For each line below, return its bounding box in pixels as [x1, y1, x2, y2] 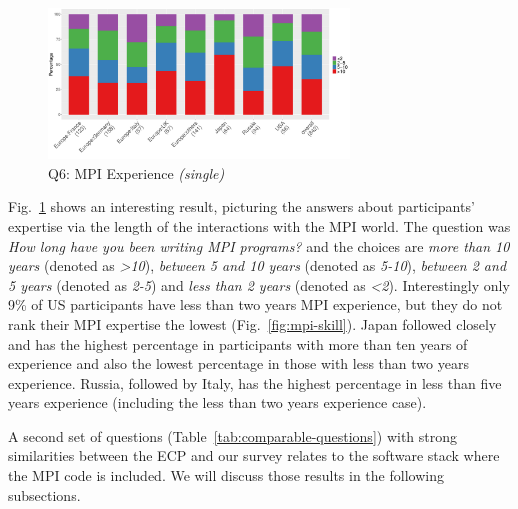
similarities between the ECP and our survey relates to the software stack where [8, 445, 500, 466]
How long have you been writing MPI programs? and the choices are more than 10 [8, 235, 510, 256]
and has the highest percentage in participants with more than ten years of [8, 333, 468, 354]
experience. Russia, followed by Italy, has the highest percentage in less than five [8, 372, 502, 393]
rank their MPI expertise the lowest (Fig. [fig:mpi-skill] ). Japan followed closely [8, 313, 497, 334]
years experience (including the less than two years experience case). [8, 392, 427, 413]
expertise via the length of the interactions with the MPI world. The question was [8, 215, 511, 236]
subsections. [8, 484, 81, 505]
